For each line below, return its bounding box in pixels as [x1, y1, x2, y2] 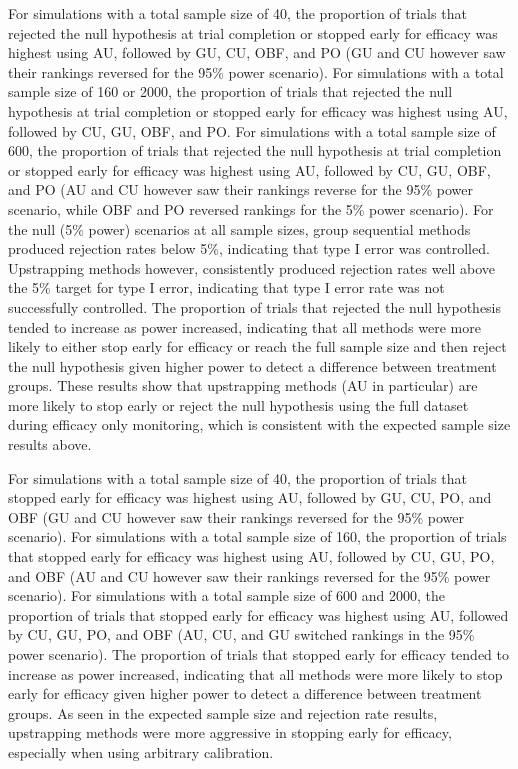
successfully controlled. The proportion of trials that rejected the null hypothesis [8, 296, 502, 317]
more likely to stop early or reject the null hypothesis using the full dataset [8, 394, 469, 415]
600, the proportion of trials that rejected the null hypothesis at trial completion [8, 140, 502, 161]
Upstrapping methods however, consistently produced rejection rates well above [8, 257, 496, 278]
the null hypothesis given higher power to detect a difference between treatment [8, 355, 497, 376]
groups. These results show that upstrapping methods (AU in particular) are [8, 375, 478, 396]
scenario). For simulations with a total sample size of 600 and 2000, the [8, 585, 445, 606]
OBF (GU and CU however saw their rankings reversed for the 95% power [8, 506, 464, 527]
